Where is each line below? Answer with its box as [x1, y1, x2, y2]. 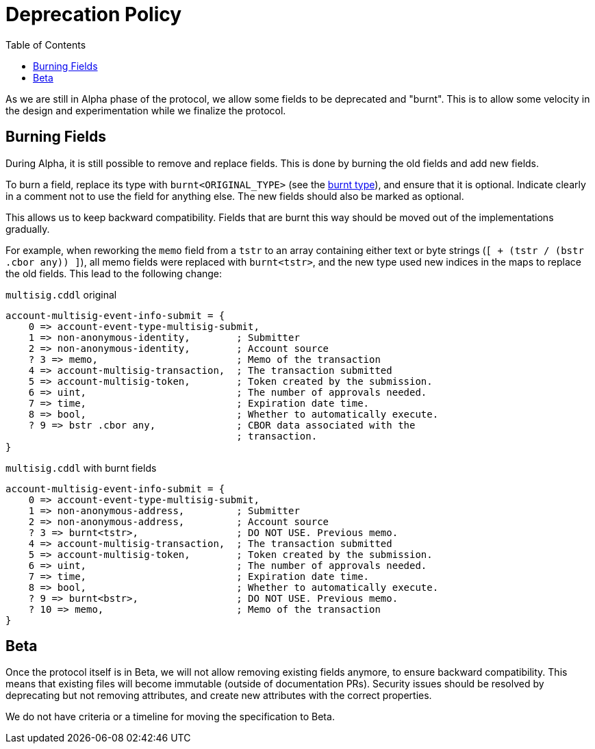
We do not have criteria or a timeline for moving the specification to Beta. [5, 711, 335, 723]
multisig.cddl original [5, 288, 117, 301]
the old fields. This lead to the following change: [5, 267, 223, 279]
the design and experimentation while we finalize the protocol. [5, 104, 286, 116]
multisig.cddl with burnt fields [5, 461, 157, 474]
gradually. [5, 223, 50, 235]
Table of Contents [5, 38, 86, 51]
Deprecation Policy [5, 3, 182, 26]
